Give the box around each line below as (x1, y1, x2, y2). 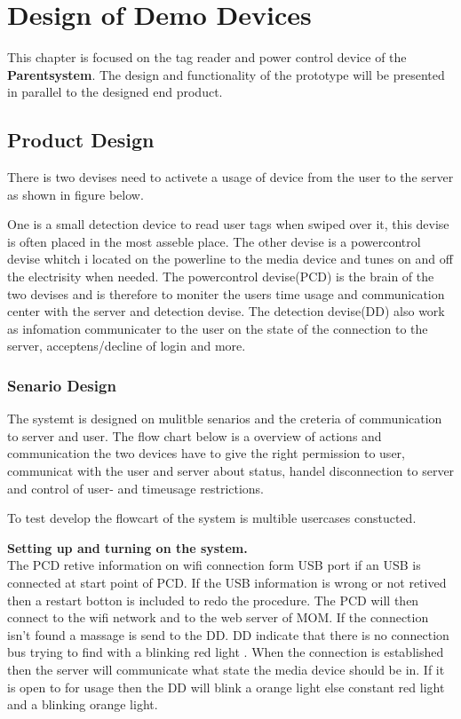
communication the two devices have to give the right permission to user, (7, 444, 405, 462)
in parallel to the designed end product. (7, 83, 223, 101)
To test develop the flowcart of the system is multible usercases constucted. (7, 509, 417, 527)
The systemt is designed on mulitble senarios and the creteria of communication (7, 409, 442, 428)
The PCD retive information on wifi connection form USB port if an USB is (7, 556, 421, 574)
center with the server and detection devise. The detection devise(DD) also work (7, 302, 445, 320)
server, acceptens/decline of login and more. (7, 336, 246, 355)
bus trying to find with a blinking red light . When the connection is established (7, 643, 444, 661)
